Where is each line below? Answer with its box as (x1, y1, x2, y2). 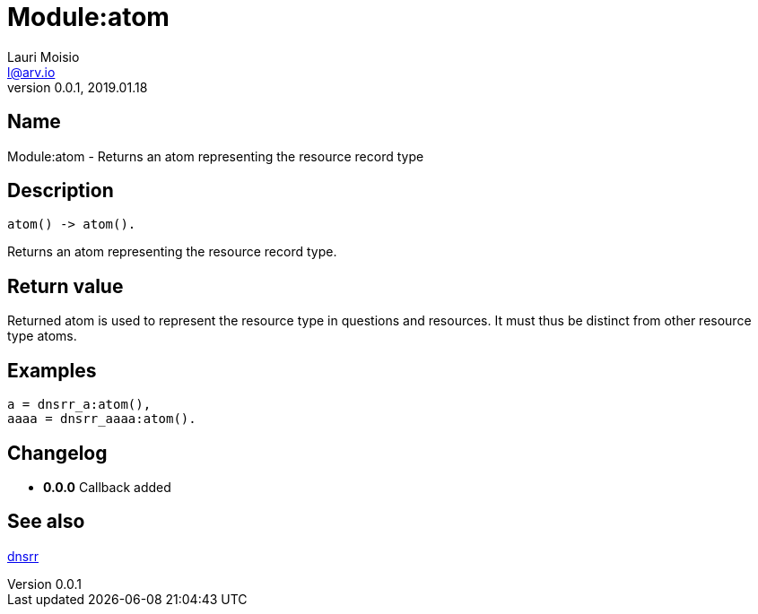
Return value (7, 274, 124, 298)
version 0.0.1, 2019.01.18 (7, 79, 148, 95)
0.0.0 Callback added (43, 479, 171, 495)
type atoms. (7, 328, 77, 344)
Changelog (7, 441, 108, 464)
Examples (7, 359, 97, 382)
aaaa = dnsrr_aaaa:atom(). (7, 411, 196, 427)
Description (7, 179, 114, 203)
